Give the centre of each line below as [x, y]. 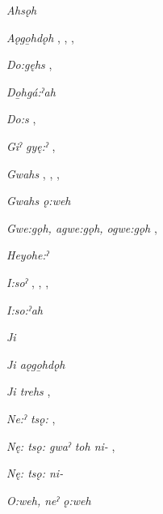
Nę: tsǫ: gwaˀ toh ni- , [61, 445]
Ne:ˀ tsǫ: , [31, 418]
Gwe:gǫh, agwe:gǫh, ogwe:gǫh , [82, 227]
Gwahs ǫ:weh [39, 201]
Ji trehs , [29, 391]
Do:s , [21, 119]
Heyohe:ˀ [28, 255]
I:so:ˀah [25, 309]
